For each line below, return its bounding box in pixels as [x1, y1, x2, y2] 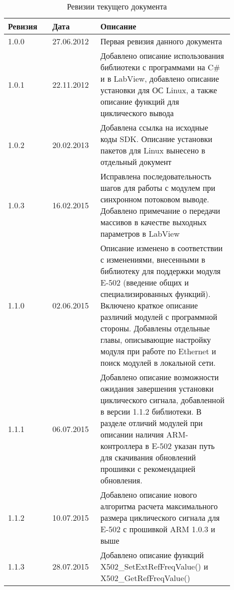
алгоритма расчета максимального [100, 500, 218, 512]
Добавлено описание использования [100, 50, 224, 61]
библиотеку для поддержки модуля [100, 265, 221, 277]
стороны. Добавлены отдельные [100, 322, 210, 334]
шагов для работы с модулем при [100, 182, 216, 193]
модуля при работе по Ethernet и [100, 345, 216, 357]
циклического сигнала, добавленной [100, 394, 225, 406]
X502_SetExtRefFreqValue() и [100, 561, 208, 572]
